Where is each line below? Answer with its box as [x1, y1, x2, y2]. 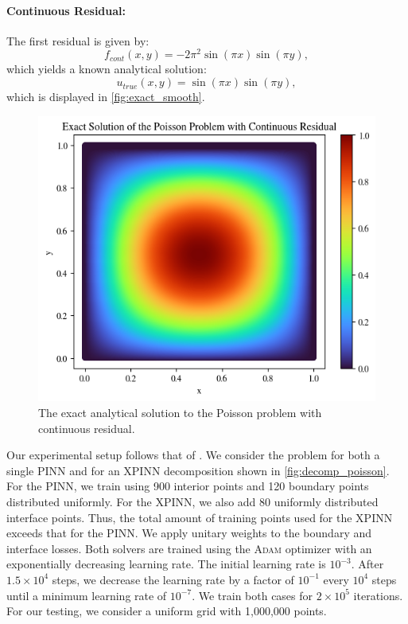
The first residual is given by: [6, 32, 150, 49]
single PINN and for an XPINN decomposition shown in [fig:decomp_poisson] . [6, 462, 390, 478]
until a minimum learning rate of [6, 587, 167, 603]
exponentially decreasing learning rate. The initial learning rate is [6, 556, 326, 572]
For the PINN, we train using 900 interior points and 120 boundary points [6, 478, 369, 494]
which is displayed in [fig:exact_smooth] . [6, 88, 205, 105]
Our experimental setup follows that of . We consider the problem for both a [6, 447, 380, 463]
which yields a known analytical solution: [6, 60, 207, 77]
